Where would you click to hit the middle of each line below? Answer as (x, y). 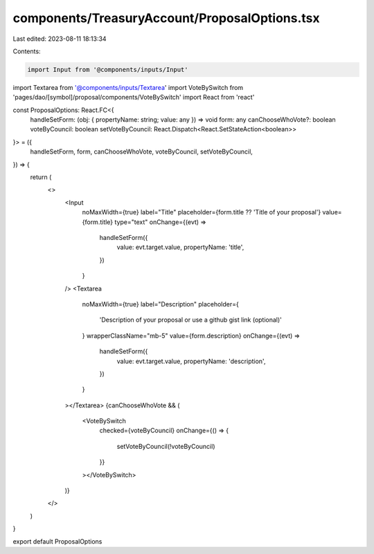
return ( (41, 177)
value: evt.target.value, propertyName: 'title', (180, 247)
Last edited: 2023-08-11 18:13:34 (60, 39)
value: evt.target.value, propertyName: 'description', (191, 361)
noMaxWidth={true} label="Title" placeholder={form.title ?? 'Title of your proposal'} (202, 212)
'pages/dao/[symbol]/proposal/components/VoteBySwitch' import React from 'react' (134, 98)
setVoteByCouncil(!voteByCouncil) (166, 446)
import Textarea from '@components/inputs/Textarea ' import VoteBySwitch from (128, 87)
